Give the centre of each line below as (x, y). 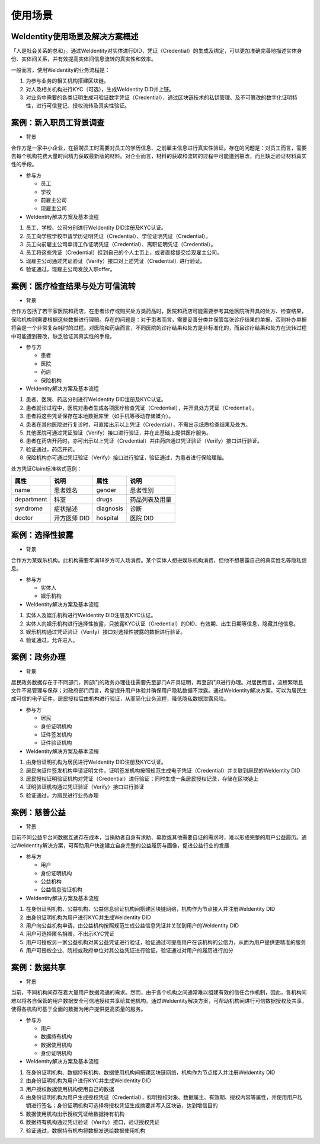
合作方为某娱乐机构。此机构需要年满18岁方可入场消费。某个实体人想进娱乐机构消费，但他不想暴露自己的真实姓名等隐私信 (159, 560)
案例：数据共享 (38, 967)
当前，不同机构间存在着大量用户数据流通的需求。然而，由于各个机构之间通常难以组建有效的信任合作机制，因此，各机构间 (159, 992)
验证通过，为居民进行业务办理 (62, 795)
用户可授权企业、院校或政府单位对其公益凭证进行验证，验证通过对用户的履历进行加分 (129, 951)
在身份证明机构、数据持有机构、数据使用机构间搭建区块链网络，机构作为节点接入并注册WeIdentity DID (151, 1072)
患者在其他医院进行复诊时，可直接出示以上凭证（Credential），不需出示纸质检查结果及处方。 (138, 424)
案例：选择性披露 (42, 535)
